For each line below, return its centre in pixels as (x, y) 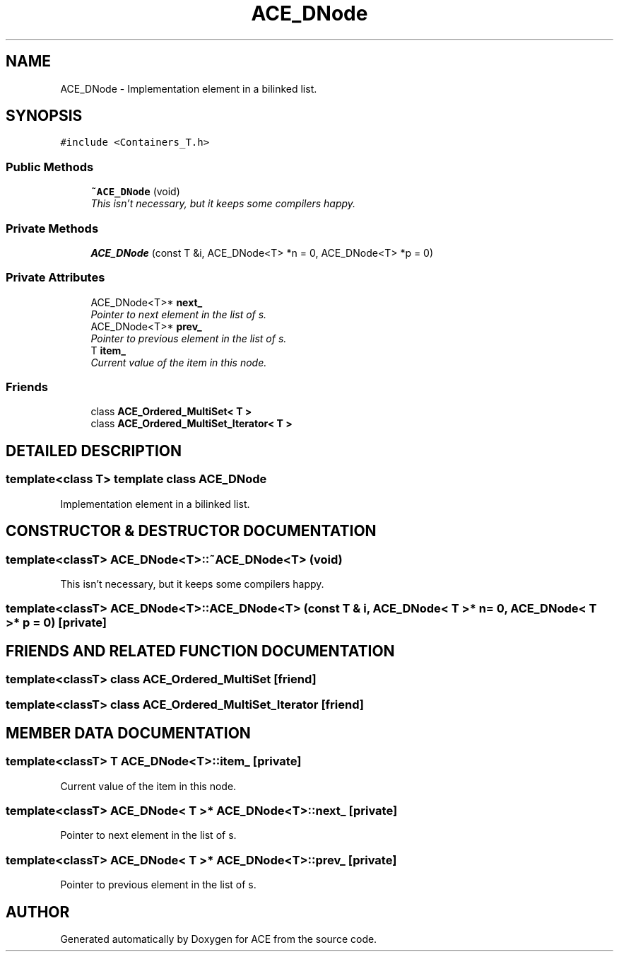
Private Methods (52, 228)
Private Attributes (55, 278)
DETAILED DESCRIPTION (94, 451)
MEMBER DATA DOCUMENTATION (128, 733)
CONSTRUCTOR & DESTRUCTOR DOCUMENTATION (191, 531)
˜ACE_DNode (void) (135, 192)
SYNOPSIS (44, 116)
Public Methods (50, 167)
